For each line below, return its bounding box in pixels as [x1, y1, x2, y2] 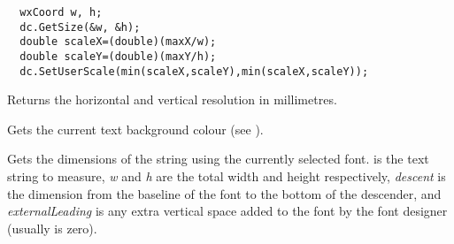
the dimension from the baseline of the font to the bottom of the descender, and [7, 184, 442, 202]
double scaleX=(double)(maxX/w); [19, 35, 217, 49]
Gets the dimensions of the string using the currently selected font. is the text [7, 149, 429, 168]
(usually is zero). [7, 218, 97, 237]
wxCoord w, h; [19, 6, 103, 19]
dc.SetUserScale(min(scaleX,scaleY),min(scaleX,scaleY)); [19, 65, 369, 78]
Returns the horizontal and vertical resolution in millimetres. [7, 90, 337, 109]
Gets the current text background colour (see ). [7, 119, 264, 138]
